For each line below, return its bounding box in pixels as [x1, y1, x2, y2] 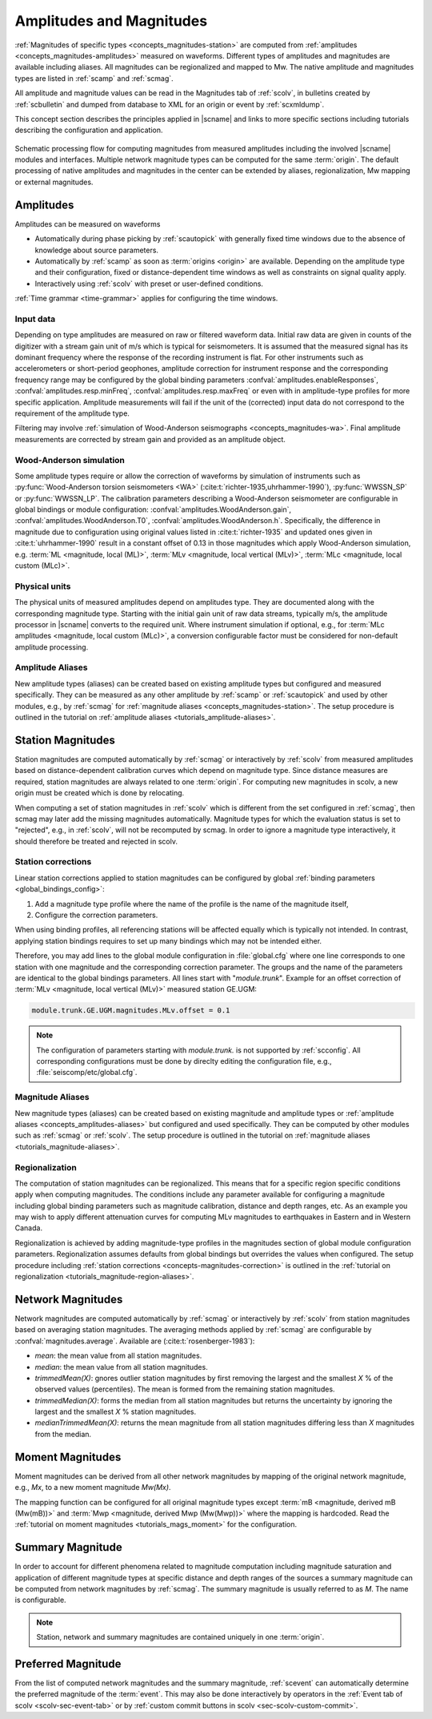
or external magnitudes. [14, 177, 94, 187]
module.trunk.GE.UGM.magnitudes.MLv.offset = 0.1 [31, 1006, 230, 1015]
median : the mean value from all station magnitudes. [34, 1362, 208, 1371]
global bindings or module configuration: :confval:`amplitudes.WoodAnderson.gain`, [14, 505, 292, 514]
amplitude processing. [14, 642, 89, 652]
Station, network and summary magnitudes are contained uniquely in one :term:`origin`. [36, 1632, 325, 1642]
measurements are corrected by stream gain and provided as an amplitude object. [14, 434, 286, 444]
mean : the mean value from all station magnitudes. [34, 1351, 202, 1361]
